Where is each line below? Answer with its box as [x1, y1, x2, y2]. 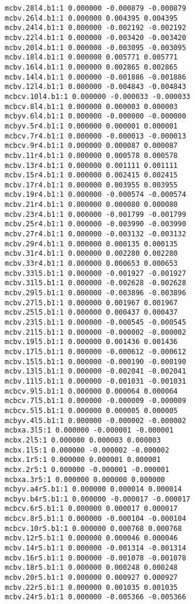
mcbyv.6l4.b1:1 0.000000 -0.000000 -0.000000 [5, 112, 186, 121]
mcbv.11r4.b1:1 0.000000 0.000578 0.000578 [5, 151, 178, 160]
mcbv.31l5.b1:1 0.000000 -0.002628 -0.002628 [5, 279, 186, 288]
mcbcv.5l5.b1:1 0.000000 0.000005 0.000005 [5, 406, 178, 415]
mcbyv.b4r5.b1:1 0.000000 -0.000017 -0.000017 [5, 494, 190, 503]
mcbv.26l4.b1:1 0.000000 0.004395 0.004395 [5, 14, 178, 22]
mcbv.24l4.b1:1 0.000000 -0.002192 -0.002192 [5, 24, 186, 32]
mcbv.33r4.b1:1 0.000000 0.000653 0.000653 [5, 259, 178, 268]
